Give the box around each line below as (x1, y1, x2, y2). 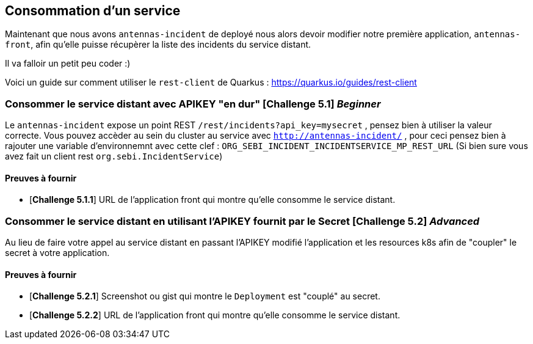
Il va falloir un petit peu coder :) (5, 58, 131, 69)
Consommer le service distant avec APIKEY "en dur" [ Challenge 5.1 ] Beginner (5, 97, 381, 110)
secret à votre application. (5, 247, 110, 258)
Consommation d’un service (5, 3, 181, 18)
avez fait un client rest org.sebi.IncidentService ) (5, 151, 223, 162)
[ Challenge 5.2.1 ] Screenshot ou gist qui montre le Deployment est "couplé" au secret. (29, 291, 380, 302)
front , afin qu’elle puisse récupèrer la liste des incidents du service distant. (5, 39, 311, 50)
